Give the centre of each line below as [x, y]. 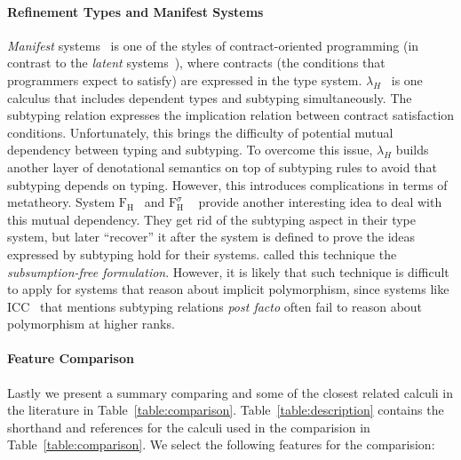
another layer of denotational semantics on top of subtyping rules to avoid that [222, 167]
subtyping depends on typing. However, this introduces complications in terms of [227, 184]
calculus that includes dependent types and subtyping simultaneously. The [210, 97]
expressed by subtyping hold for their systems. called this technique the [202, 254]
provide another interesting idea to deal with [320, 202]
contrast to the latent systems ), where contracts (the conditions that [196, 63]
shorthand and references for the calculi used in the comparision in [189, 427]
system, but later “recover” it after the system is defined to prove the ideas [211, 237]
